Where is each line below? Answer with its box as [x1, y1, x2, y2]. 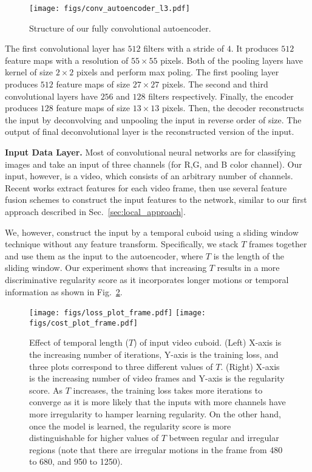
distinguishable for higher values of [29, 431, 159, 444]
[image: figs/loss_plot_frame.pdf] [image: [29, 309, 206, 318]
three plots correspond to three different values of [29, 360, 213, 372]
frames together [249, 238, 307, 250]
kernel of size [5, 66, 53, 78]
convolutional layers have [5, 89, 98, 102]
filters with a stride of [143, 42, 224, 55]
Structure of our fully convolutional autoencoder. [29, 21, 211, 34]
